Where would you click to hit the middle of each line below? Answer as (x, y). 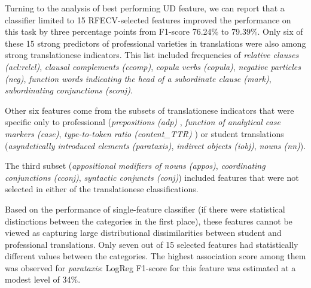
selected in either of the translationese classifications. (102, 189)
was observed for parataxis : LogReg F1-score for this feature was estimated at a (150, 267)
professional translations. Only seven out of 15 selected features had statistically (152, 244)
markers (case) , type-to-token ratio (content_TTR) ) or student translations (144, 133)
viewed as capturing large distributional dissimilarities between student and (143, 233)
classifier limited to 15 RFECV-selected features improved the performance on (148, 19)
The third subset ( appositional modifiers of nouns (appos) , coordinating (135, 166)
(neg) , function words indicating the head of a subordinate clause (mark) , (138, 78)
